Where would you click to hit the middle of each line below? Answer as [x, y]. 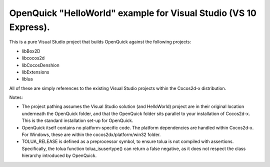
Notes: [16, 97]
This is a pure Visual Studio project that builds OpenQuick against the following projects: [100, 42]
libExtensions [35, 72]
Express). [29, 27]
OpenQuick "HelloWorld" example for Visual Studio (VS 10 [133, 13]
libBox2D [31, 51]
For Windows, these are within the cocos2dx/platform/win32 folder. [91, 134]
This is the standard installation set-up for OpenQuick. [77, 120]
